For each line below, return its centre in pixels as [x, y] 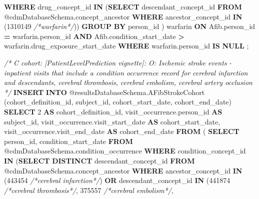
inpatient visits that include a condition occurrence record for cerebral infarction [126, 72]
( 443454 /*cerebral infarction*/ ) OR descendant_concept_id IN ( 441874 [117, 180]
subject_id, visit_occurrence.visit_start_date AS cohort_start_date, [112, 121]
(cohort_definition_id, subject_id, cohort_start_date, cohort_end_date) [118, 102]
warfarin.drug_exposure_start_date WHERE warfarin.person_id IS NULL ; [126, 46]
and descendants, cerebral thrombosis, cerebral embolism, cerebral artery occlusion [128, 82]
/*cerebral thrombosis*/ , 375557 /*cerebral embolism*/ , [89, 190]
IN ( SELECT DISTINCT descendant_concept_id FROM [99, 160]
